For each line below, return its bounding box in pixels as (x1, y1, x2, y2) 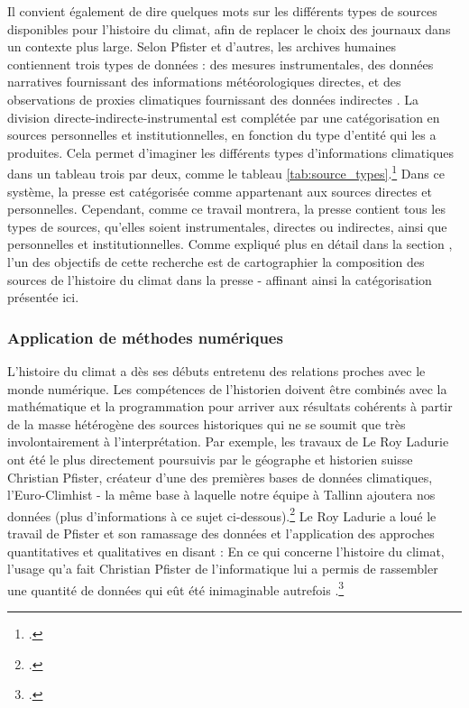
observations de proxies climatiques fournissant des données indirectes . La (7, 89, 419, 108)
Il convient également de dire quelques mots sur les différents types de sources (7, 2, 437, 20)
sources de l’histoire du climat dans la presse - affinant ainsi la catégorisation (7, 270, 432, 289)
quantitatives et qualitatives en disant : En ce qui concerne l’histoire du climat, (7, 541, 445, 560)
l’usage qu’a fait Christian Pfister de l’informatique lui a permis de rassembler (7, 559, 438, 578)
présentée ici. (7, 288, 79, 307)
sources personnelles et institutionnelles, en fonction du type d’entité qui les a (7, 125, 437, 144)
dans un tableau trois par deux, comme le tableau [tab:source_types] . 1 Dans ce (7, 161, 445, 182)
